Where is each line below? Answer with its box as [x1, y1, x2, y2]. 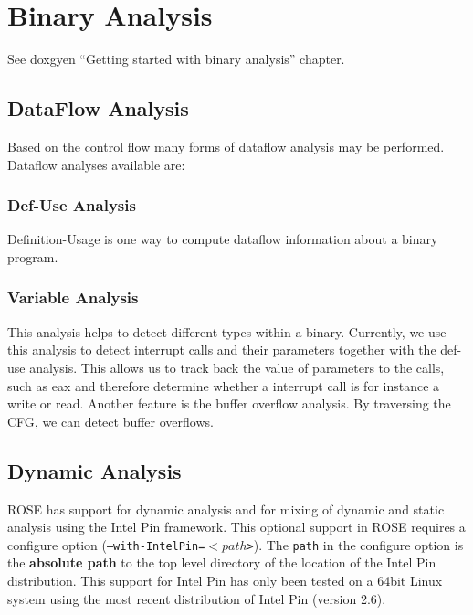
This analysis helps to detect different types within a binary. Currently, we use [7, 322, 447, 341]
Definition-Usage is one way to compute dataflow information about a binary [7, 229, 438, 249]
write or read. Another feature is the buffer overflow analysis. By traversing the [7, 394, 451, 413]
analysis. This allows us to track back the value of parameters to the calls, [29, 357, 445, 376]
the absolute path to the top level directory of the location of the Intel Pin [7, 553, 436, 572]
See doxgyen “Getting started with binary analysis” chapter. [7, 49, 345, 69]
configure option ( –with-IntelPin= [7, 535, 205, 554]
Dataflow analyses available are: [7, 154, 185, 174]
